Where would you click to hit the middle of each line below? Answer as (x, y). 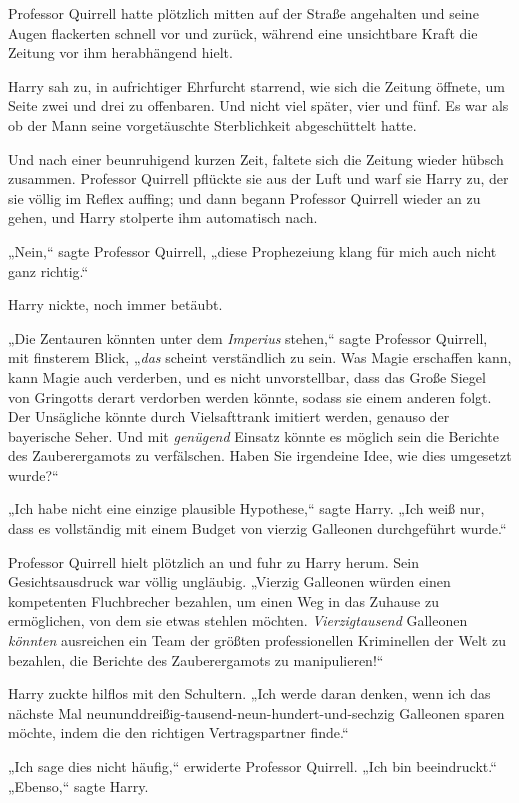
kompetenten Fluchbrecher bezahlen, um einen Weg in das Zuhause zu (223, 600)
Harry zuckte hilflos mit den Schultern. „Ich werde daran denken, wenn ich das (249, 693)
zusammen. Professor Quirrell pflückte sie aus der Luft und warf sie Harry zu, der (258, 178)
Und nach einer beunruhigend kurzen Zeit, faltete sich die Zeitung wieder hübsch (256, 158)
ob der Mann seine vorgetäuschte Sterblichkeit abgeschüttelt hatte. (212, 124)
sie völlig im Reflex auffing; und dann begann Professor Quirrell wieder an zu (244, 197)
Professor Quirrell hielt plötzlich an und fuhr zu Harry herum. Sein (214, 561)
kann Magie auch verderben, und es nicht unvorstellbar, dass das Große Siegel (247, 376)
